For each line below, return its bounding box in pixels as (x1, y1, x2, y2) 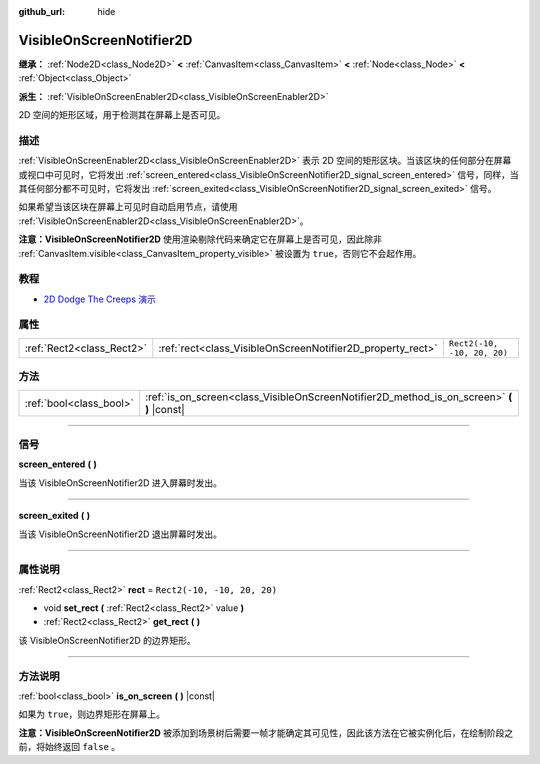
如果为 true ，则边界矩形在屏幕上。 (18, 708, 165, 720)
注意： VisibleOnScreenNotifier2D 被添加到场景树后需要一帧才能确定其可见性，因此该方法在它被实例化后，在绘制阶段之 (18, 726, 514, 739)
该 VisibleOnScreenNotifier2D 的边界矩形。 (18, 634, 196, 646)
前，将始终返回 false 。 (18, 741, 121, 753)
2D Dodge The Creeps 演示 (43, 293, 157, 305)
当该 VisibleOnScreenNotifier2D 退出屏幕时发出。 (18, 528, 222, 540)
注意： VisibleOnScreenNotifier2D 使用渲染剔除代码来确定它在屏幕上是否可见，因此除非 (18, 233, 383, 245)
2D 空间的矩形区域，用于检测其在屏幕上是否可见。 (18, 109, 226, 121)
